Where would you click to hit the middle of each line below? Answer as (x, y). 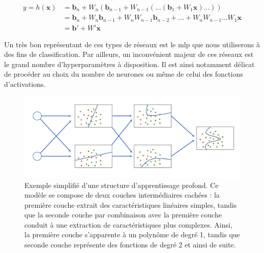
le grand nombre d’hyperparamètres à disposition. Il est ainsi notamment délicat (129, 64)
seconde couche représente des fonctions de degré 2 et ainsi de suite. (130, 245)
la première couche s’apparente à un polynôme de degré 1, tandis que (132, 234)
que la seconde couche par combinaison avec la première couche (123, 215)
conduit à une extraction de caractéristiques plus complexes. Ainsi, (128, 224)
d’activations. (25, 84)
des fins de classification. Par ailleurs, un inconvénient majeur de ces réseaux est (129, 54)
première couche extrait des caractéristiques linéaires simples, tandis (131, 204)
